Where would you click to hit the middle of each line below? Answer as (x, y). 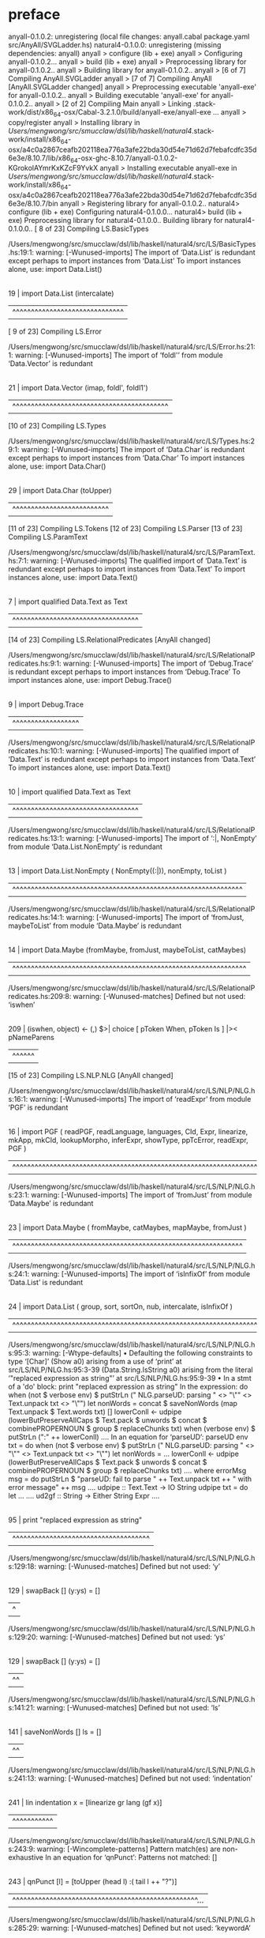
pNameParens (32, 1038)
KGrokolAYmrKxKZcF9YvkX (53, 168)
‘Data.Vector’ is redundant (50, 364)
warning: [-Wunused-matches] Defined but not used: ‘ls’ (129, 1708)
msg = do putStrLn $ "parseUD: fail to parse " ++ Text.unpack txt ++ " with (130, 1479)
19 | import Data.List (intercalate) (61, 293)
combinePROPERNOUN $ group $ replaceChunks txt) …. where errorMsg (127, 1471)
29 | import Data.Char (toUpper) (60, 491)
